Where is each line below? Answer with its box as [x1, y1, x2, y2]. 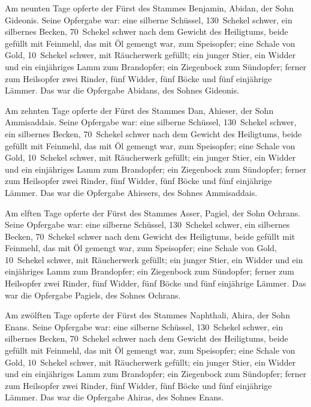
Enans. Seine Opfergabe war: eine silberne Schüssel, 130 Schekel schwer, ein [5, 320, 283, 333]
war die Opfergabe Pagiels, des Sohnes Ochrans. [5, 288, 181, 301]
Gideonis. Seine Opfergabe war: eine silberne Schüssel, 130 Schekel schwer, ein [5, 13, 292, 26]
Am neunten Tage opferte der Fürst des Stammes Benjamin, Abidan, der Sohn [5, 2, 294, 14]
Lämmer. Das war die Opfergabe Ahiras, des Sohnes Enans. [5, 391, 224, 403]
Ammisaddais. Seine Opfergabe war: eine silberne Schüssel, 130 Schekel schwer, [5, 116, 297, 128]
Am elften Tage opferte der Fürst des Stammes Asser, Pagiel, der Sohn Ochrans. [5, 206, 301, 219]
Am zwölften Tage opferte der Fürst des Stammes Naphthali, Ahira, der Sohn [5, 309, 290, 321]
